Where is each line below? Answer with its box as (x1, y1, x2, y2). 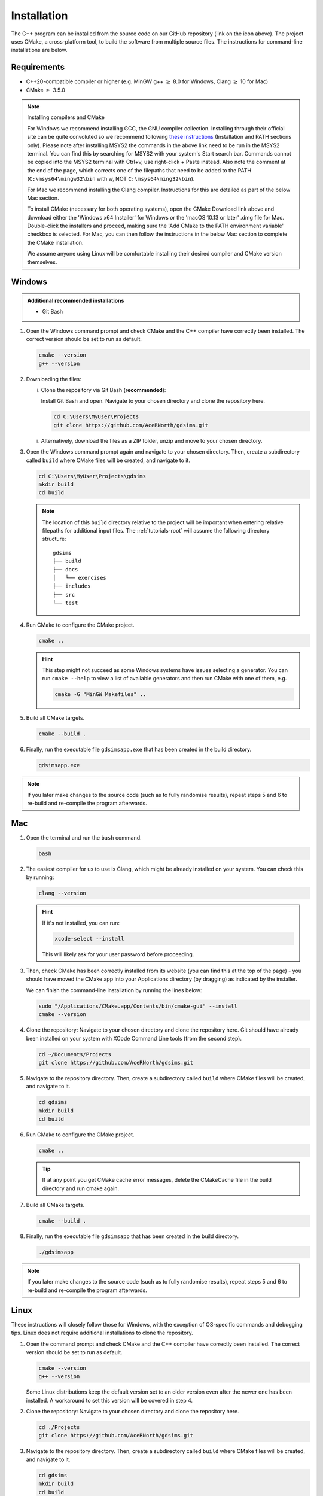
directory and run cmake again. (42, 1185, 120, 1192)
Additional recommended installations (27, 297, 124, 305)
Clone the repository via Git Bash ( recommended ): (41, 386, 166, 393)
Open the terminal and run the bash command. (26, 834, 142, 841)
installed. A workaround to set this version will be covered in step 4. (26, 1397, 193, 1404)
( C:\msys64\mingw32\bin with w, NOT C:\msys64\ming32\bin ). (27, 175, 195, 183)
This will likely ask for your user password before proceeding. (42, 950, 194, 957)
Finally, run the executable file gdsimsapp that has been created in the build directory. (26, 1233, 239, 1240)
